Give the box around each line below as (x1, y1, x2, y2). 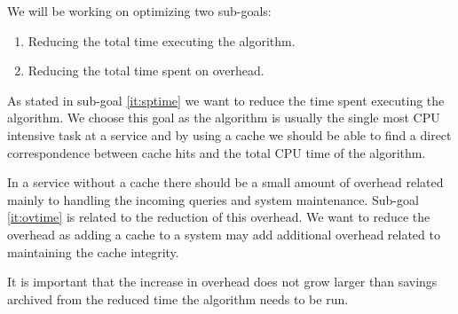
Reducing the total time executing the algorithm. (28, 31, 296, 50)
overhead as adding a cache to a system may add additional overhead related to (7, 224, 440, 243)
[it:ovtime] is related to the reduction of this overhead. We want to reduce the (7, 208, 430, 226)
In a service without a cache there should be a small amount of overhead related (7, 173, 444, 192)
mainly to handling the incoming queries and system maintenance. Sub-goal (7, 190, 419, 208)
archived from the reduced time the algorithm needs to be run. (7, 289, 349, 308)
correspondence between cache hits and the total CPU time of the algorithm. (7, 143, 426, 161)
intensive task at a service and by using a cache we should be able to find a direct (7, 125, 452, 144)
